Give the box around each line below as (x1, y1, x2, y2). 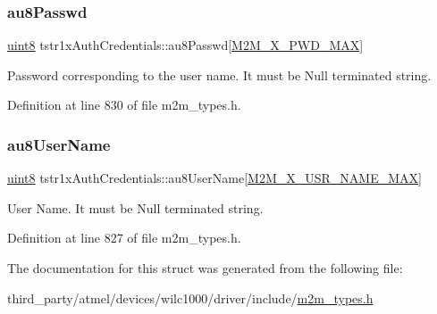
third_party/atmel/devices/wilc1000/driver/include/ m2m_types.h (7, 288, 374, 307)
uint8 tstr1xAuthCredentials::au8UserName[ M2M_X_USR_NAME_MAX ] (7, 169, 422, 187)
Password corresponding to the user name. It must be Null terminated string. (7, 65, 432, 84)
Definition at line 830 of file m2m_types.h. (7, 95, 241, 114)
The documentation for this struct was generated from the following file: (7, 259, 403, 277)
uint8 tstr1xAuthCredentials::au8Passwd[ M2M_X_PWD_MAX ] (7, 36, 364, 54)
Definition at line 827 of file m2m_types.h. (7, 228, 241, 247)
